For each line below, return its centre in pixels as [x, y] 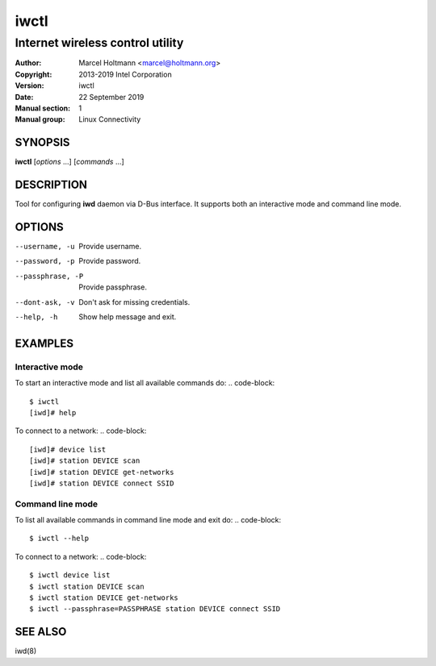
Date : [24, 97]
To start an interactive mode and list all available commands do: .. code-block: [145, 383]
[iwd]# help [53, 412]
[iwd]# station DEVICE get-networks [102, 472]
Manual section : [43, 108]
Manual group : [40, 119]
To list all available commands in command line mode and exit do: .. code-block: [148, 520]
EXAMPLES [44, 343]
